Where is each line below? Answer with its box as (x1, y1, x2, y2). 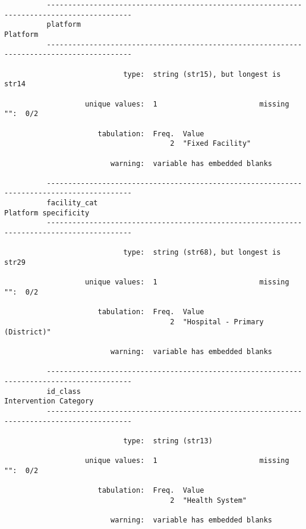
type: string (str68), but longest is (123, 248, 281, 257)
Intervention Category (4, 397, 94, 406)
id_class (46, 387, 81, 396)
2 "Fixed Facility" (170, 139, 251, 148)
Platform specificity (4, 208, 90, 217)
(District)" (4, 327, 51, 336)
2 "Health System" (170, 496, 247, 505)
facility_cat (46, 199, 98, 208)
